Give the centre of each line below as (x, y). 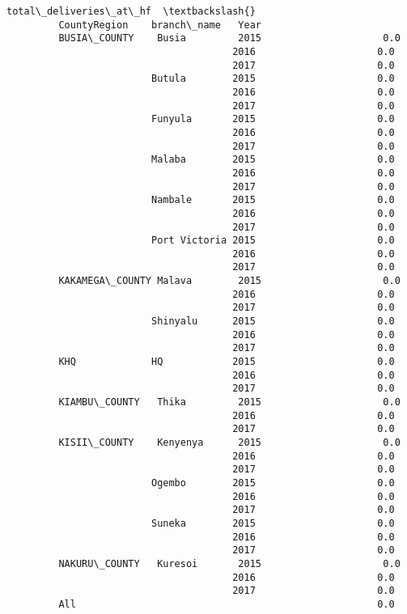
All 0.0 (227, 604)
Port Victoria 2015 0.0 (273, 241)
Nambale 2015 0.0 (273, 200)
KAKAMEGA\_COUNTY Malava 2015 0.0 (229, 281)
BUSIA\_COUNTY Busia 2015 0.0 (229, 38)
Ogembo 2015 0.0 (273, 483)
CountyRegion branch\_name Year (160, 25)
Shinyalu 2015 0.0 (273, 322)
